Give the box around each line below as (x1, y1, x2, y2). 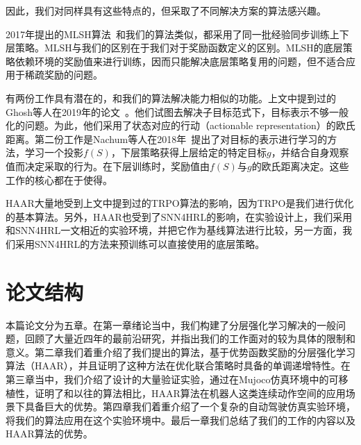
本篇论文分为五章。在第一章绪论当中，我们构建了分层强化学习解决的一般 (6, 317, 336, 332)
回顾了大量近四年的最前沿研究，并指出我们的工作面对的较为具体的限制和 (24, 331, 355, 346)
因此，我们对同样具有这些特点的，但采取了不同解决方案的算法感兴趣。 (6, 3, 326, 17)
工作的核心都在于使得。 (6, 172, 112, 187)
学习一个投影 (24, 145, 83, 160)
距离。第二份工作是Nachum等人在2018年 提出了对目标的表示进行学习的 (6, 131, 328, 146)
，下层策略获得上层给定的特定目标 (110, 145, 267, 160)
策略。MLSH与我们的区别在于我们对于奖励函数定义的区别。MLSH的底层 (15, 40, 343, 55)
